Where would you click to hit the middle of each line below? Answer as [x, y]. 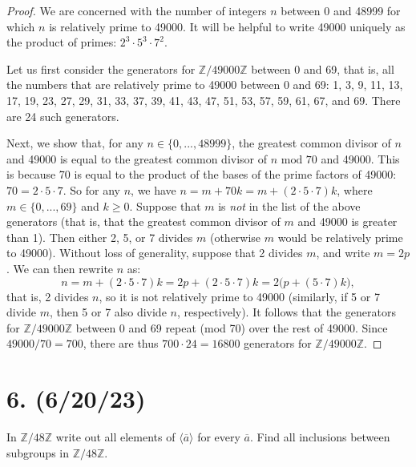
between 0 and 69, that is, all [323, 68]
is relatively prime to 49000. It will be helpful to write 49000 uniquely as [227, 26]
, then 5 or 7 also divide [108, 312]
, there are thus [121, 343]
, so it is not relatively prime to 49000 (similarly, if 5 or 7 [239, 296]
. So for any [91, 189]
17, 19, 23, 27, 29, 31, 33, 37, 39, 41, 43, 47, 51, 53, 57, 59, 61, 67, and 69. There [204, 100]
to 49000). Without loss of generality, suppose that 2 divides [155, 253]
